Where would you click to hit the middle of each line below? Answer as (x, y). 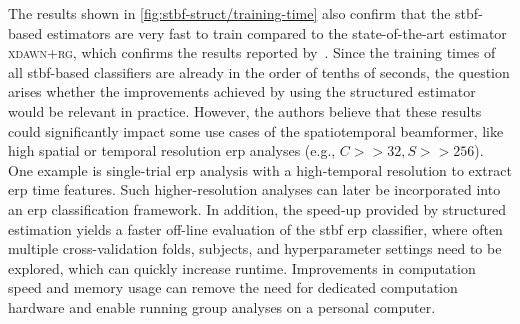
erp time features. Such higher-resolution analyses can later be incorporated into (254, 189)
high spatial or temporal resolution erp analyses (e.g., (172, 150)
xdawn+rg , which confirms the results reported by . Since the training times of (252, 52)
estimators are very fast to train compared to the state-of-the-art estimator (276, 32)
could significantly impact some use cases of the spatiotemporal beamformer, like (256, 130)
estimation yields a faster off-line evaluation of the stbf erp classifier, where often (255, 228)
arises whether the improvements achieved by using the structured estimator (242, 91)
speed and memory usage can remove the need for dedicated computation (233, 287)
